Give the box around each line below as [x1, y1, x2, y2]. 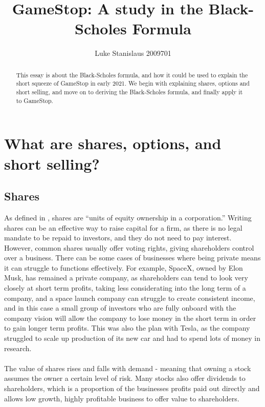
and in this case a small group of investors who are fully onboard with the [4, 302, 236, 313]
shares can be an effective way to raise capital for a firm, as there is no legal [4, 222, 242, 233]
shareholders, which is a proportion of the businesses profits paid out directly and [4, 383, 260, 393]
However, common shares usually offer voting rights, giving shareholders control [4, 242, 254, 253]
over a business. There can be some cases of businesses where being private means [4, 252, 261, 263]
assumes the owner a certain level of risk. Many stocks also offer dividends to [4, 373, 246, 383]
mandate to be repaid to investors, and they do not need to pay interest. [4, 232, 232, 243]
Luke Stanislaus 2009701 [95, 48, 171, 58]
